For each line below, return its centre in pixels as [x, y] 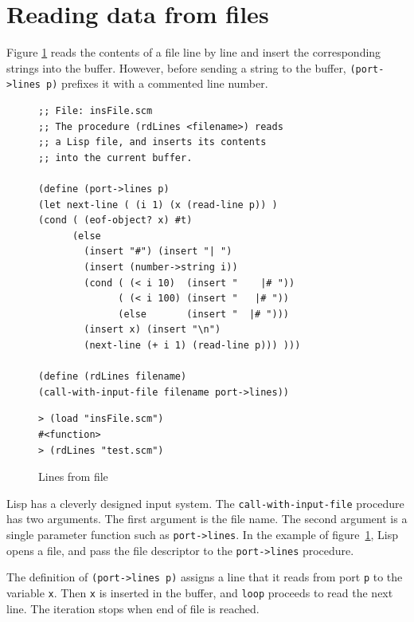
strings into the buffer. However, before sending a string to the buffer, [176, 67]
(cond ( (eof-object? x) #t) [115, 220]
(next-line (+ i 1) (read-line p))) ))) [192, 345]
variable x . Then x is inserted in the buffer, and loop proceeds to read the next [200, 592]
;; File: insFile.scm [96, 111]
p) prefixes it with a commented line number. [157, 83]
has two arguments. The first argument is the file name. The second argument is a [207, 519]
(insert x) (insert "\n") [152, 330]
